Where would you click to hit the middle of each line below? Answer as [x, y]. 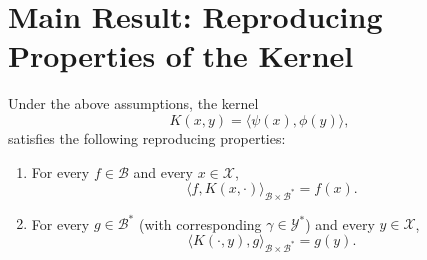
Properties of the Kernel [181, 55]
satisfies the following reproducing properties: [147, 137]
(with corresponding [200, 223]
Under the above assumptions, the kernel [133, 103]
